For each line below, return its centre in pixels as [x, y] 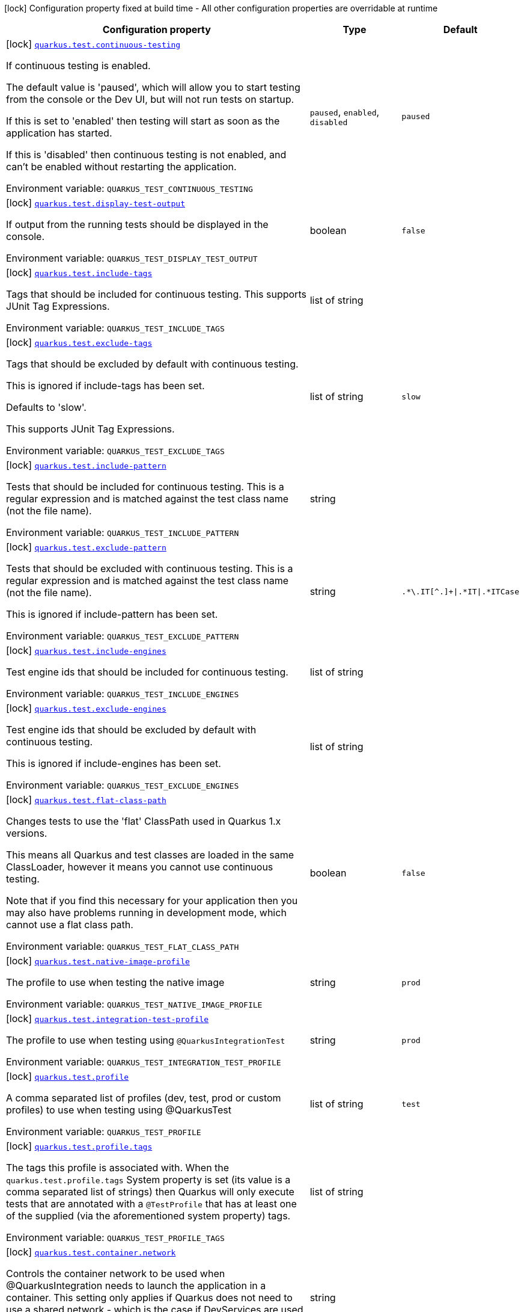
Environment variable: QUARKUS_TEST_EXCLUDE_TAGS [115, 451]
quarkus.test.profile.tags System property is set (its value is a [148, 1180]
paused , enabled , [345, 112]
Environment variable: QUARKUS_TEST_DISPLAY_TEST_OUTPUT [132, 258]
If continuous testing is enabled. [78, 66]
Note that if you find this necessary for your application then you [152, 901]
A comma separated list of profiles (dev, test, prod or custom [144, 1098]
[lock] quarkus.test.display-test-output [96, 203]
